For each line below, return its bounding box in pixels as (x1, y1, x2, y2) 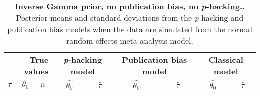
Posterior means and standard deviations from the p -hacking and (16, 12, 244, 23)
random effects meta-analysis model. (66, 35, 194, 46)
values (24, 65, 49, 77)
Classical (208, 54, 243, 65)
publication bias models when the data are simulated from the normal (7, 23, 252, 35)
